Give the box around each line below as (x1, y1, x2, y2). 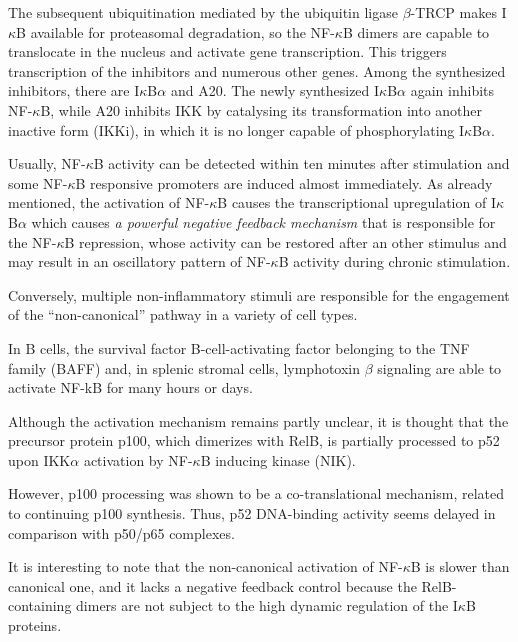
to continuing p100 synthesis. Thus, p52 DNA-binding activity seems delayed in (8, 503, 496, 524)
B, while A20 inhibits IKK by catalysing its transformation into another (40, 99, 483, 120)
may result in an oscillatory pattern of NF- (8, 251, 271, 272)
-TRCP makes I (410, 2, 507, 22)
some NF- (8, 172, 68, 193)
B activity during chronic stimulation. (278, 251, 511, 272)
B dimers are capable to (342, 21, 490, 42)
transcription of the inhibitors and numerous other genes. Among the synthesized (8, 60, 506, 81)
